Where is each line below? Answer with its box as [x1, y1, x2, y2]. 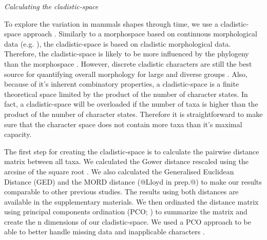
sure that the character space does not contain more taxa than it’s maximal [4, 118, 242, 129]
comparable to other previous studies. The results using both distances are [4, 186, 239, 197]
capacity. [4, 129, 32, 139]
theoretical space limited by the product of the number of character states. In [4, 88, 248, 99]
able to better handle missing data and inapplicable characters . [4, 226, 205, 237]
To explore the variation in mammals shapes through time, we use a [4, 18, 218, 29]
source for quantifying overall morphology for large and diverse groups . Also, [4, 68, 247, 79]
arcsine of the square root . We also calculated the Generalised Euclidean [4, 166, 234, 176]
